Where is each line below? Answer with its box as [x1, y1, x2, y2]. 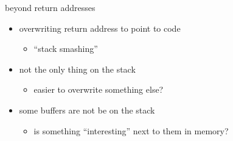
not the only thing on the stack [19, 62, 136, 75]
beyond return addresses [5, 1, 96, 13]
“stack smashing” [33, 42, 98, 55]
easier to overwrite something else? [33, 83, 164, 96]
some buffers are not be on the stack [19, 103, 155, 116]
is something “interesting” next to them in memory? [33, 124, 229, 137]
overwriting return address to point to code [19, 21, 181, 34]
